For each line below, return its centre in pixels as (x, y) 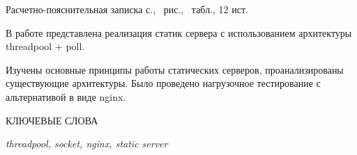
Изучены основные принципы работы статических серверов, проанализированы (175, 69)
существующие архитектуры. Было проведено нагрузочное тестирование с (163, 83)
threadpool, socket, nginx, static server (87, 144)
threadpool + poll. (45, 46)
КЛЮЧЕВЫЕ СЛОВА (52, 120)
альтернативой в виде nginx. (66, 96)
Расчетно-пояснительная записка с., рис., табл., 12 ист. (127, 9)
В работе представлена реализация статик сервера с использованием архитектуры (179, 32)
